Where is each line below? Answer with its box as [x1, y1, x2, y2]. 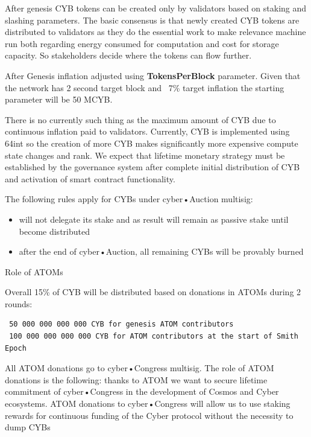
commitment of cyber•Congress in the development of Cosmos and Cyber [5, 385, 279, 398]
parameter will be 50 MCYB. [5, 93, 113, 106]
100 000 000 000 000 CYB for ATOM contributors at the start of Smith [9, 332, 298, 341]
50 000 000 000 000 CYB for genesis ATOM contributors [9, 320, 234, 329]
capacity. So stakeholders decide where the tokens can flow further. [5, 49, 252, 62]
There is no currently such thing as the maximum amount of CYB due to [5, 113, 276, 126]
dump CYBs [5, 421, 51, 433]
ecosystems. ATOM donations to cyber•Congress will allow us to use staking [5, 397, 291, 410]
